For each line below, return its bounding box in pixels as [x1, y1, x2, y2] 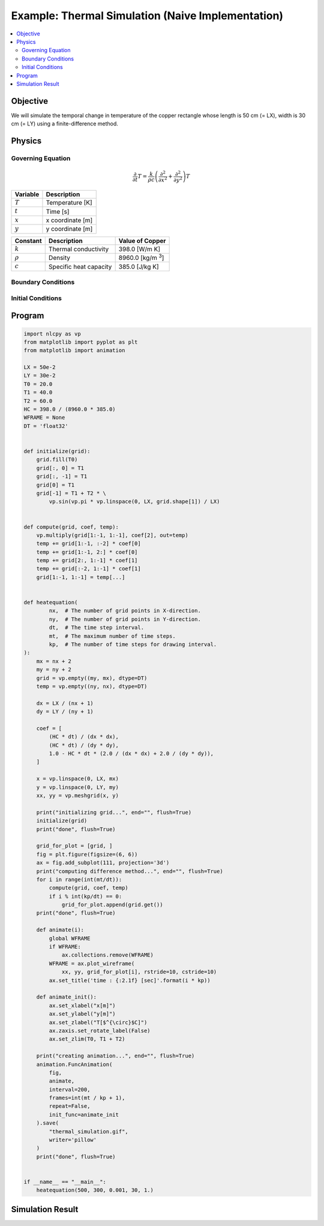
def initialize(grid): [23, 448, 91, 454]
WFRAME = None [23, 414, 65, 421]
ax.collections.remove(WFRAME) [61, 952, 154, 958]
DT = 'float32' [23, 422, 68, 429]
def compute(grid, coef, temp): [23, 523, 119, 530]
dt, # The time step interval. [49, 624, 144, 631]
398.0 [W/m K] [118, 245, 161, 253]
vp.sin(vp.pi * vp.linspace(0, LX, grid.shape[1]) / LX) [49, 498, 220, 505]
